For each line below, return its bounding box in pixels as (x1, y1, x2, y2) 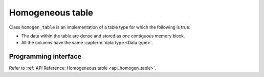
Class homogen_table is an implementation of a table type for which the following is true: (9, 24, 191, 30)
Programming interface (9, 52, 82, 61)
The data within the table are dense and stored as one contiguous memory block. (21, 33, 185, 39)
